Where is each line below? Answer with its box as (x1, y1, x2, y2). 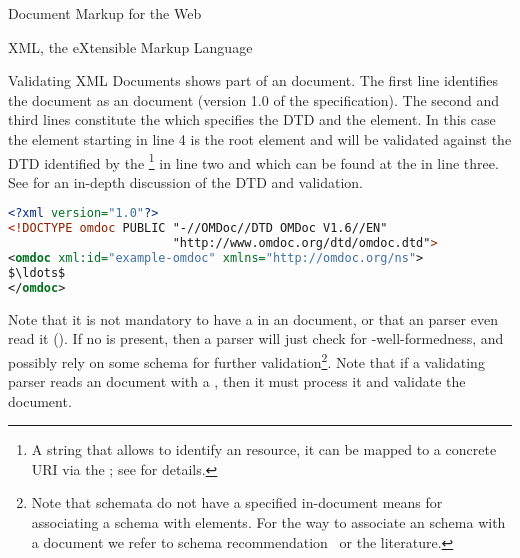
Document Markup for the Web (8, 3, 202, 23)
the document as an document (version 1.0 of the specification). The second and (8, 89, 500, 110)
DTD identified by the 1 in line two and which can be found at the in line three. (8, 149, 499, 173)
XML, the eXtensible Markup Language (8, 36, 253, 57)
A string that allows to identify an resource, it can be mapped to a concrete (31, 439, 497, 460)
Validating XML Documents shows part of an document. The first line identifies (8, 70, 499, 91)
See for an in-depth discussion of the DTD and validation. (8, 171, 363, 192)
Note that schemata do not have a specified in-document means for (31, 492, 443, 513)
